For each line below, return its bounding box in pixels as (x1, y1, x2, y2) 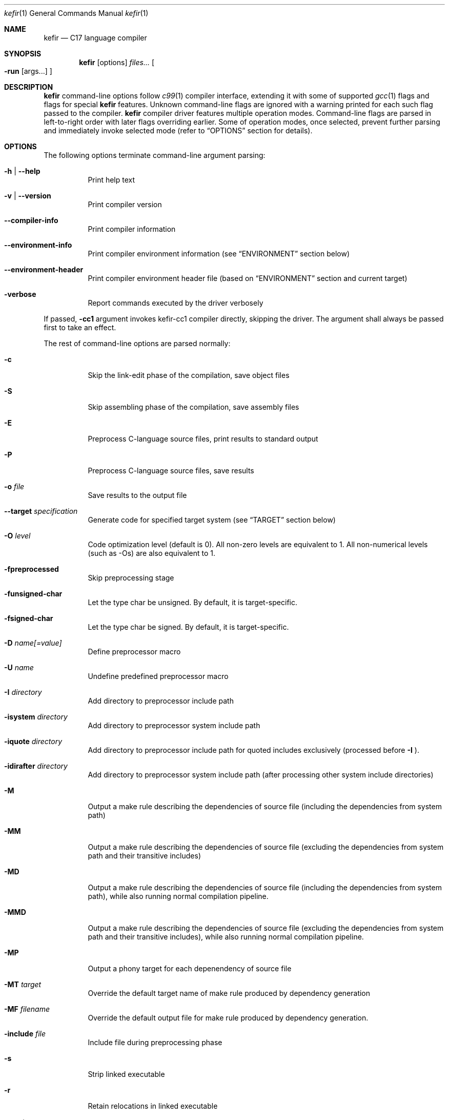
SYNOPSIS (4, 49, 42, 58)
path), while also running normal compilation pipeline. (88, 892, 269, 901)
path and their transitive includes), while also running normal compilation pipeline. (88, 932, 364, 941)
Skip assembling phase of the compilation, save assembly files (88, 403, 299, 411)
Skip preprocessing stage (88, 573, 174, 582)
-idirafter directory (4, 762, 68, 770)
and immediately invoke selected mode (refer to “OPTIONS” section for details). (44, 126, 313, 135)
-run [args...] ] (4, 67, 52, 75)
